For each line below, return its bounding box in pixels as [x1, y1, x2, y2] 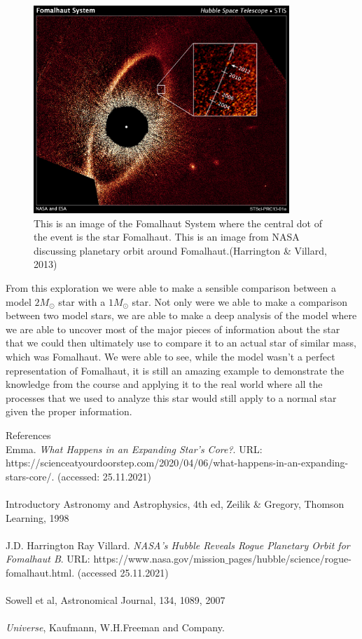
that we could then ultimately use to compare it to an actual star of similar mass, [6, 335, 356, 350]
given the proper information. [6, 404, 132, 419]
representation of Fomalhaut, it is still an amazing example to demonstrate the [6, 363, 344, 377]
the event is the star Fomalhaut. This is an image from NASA [34, 229, 300, 244]
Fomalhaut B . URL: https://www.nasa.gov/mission [6, 551, 225, 566]
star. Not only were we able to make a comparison [132, 294, 348, 309]
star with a [58, 294, 106, 309]
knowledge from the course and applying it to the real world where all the [6, 377, 323, 391]
